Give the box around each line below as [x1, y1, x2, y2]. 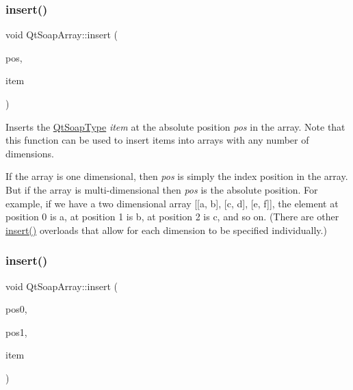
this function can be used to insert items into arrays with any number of [5, 133, 309, 147]
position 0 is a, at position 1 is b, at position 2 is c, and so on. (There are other [5, 209, 339, 224]
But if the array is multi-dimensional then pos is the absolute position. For [5, 182, 318, 196]
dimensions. [5, 146, 54, 160]
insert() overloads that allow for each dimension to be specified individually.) [5, 222, 327, 237]
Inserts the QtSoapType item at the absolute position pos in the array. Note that [5, 119, 345, 133]
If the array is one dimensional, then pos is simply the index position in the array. [5, 169, 348, 183]
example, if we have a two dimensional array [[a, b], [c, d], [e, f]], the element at [5, 196, 339, 210]
